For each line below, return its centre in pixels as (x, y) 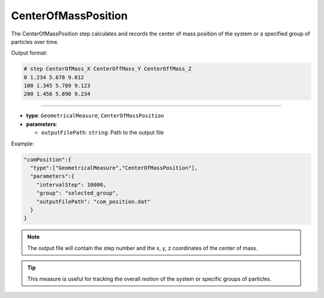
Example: (22, 144)
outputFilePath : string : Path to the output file (103, 133)
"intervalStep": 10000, (71, 184)
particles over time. (35, 41)
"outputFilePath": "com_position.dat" (93, 202)
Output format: (29, 53)
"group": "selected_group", (78, 193)
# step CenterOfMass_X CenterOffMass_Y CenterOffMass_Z (108, 69)
